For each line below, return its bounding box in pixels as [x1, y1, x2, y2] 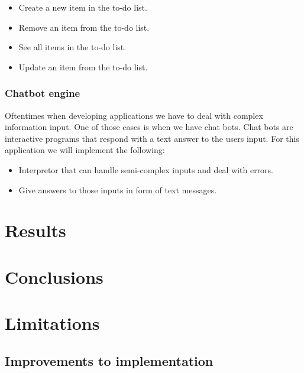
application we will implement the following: [5, 144, 165, 156]
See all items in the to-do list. [18, 41, 127, 53]
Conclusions [5, 264, 104, 288]
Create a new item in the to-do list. [18, 1, 147, 13]
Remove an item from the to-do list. [18, 21, 150, 33]
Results [5, 218, 66, 242]
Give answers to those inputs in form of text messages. [18, 183, 217, 196]
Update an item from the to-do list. [18, 60, 148, 73]
